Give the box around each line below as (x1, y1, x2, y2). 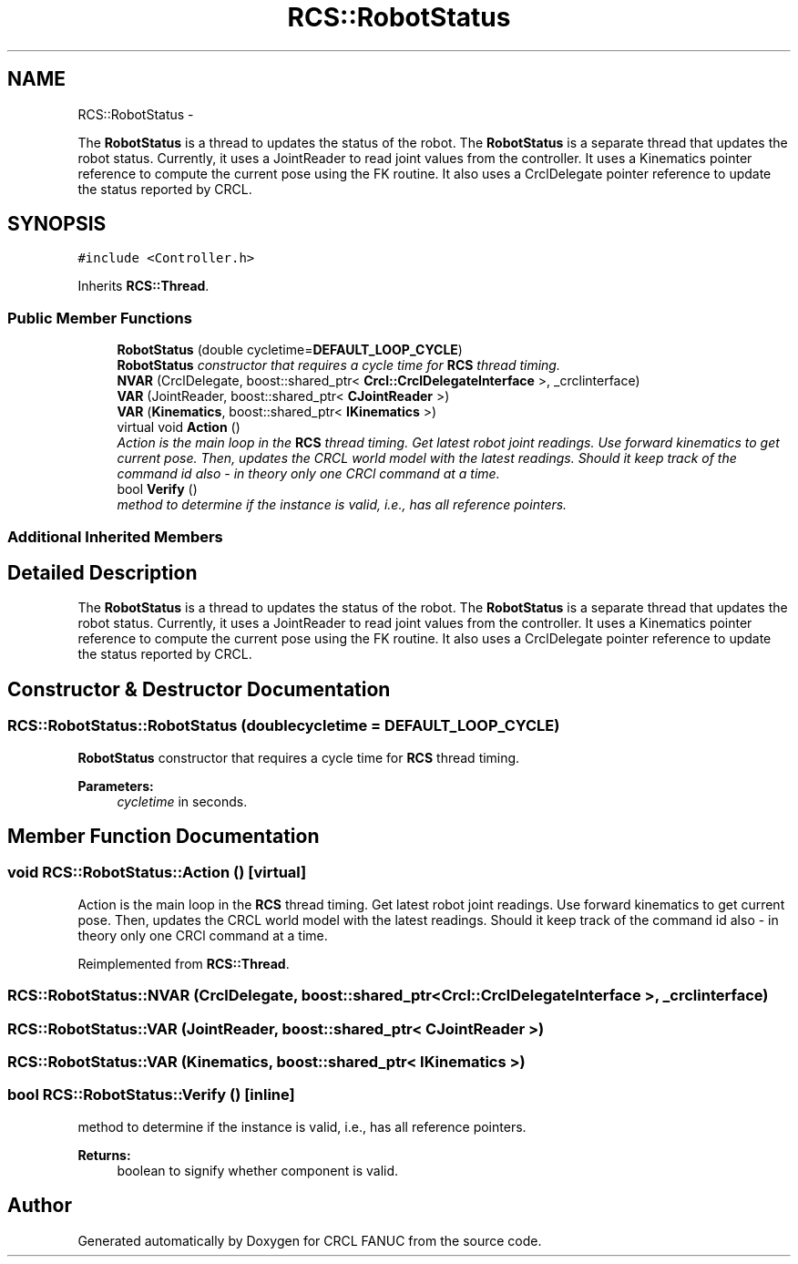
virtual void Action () (117, 419, 240, 436)
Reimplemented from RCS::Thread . (77, 955, 290, 971)
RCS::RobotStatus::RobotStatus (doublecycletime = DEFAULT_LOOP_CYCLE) (7, 716, 560, 735)
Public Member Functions (7, 308, 192, 327)
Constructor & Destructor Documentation (7, 677, 391, 701)
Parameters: (77, 777, 154, 794)
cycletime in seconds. (117, 793, 248, 809)
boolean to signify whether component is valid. (117, 1162, 399, 1178)
